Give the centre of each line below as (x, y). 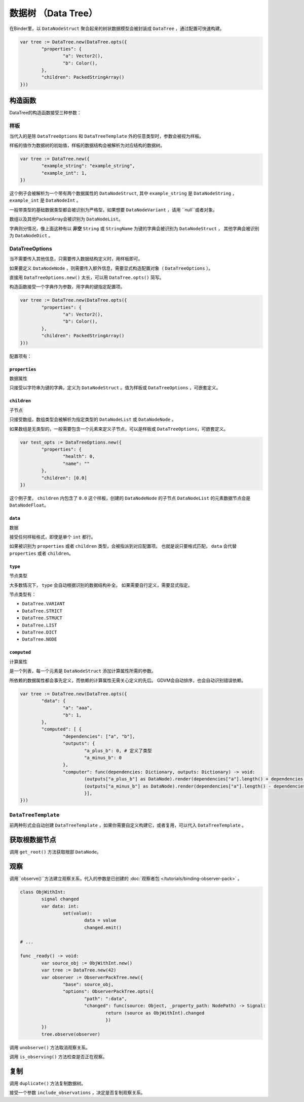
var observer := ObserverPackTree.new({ (92, 977)
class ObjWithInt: (43, 892)
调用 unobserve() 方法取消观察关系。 (50, 1047)
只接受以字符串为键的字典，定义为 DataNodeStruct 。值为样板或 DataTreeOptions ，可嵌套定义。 (115, 388)
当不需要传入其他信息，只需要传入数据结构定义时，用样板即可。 (76, 259)
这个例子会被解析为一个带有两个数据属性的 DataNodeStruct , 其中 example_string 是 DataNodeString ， (123, 194)
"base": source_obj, (88, 984)
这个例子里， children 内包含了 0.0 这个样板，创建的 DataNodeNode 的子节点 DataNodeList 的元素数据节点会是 (130, 498)
